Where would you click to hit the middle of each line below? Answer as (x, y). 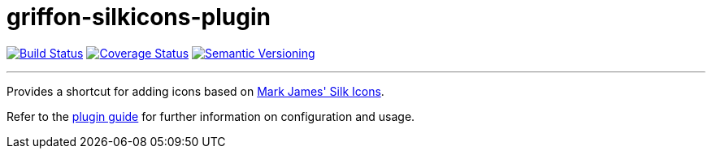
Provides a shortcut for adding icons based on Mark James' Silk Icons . (195, 91)
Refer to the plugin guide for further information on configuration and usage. (211, 116)
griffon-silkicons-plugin (139, 17)
